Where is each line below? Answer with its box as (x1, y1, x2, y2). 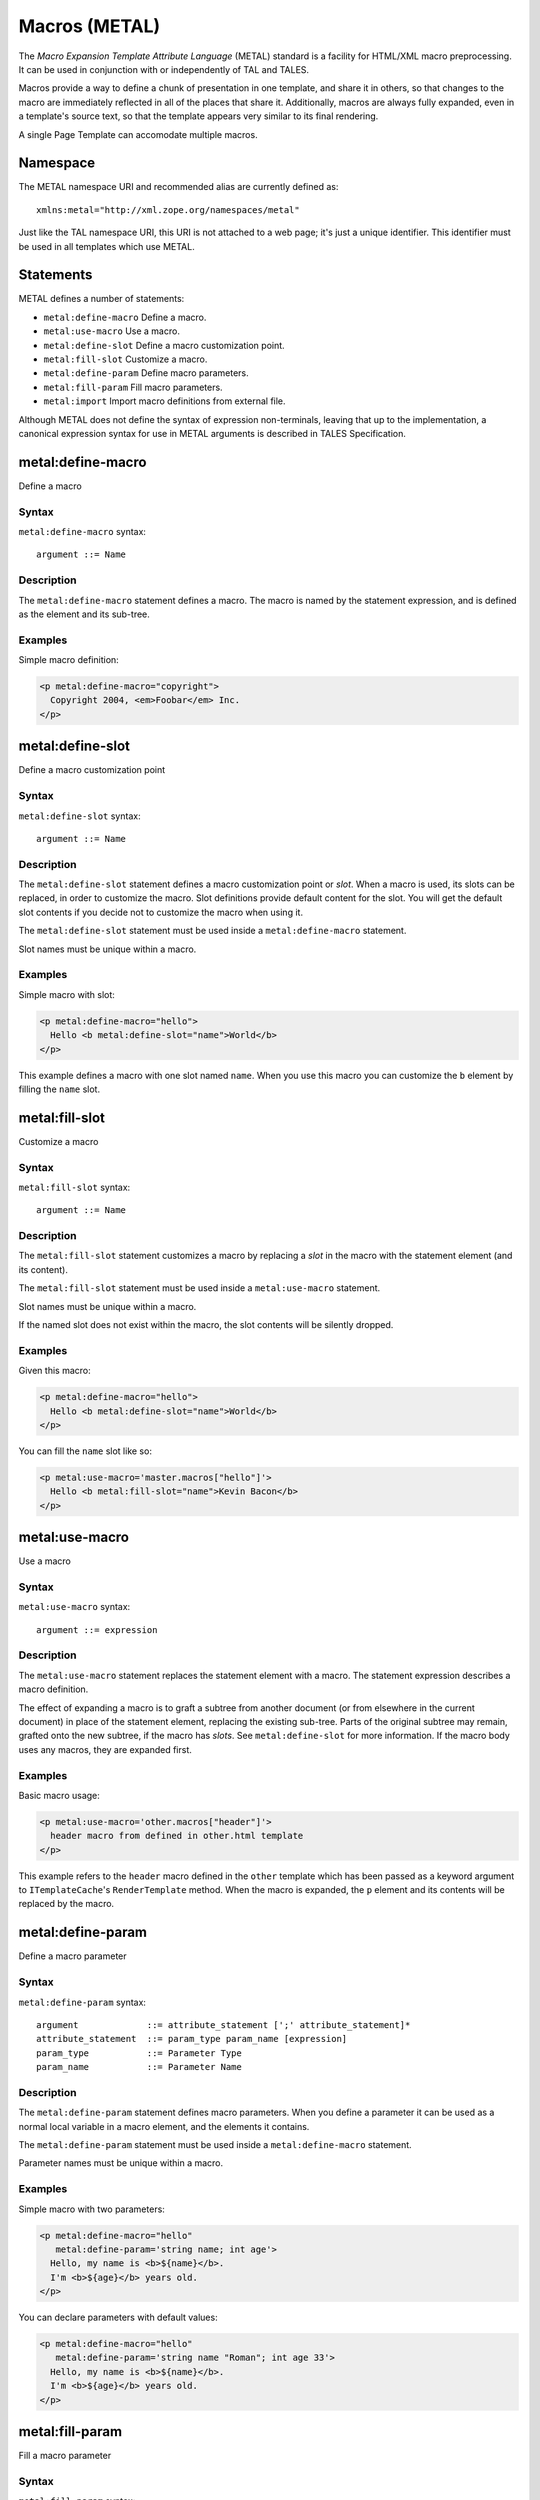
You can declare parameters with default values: (18, 2311, 219, 2324)
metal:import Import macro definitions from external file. (43, 395, 286, 407)
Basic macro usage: (18, 1789, 100, 1801)
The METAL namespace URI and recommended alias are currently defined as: (18, 181, 339, 193)
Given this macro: (18, 1365, 91, 1377)
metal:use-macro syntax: (18, 1601, 131, 1613)
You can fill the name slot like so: (18, 1445, 152, 1457)
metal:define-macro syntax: (18, 526, 147, 538)
